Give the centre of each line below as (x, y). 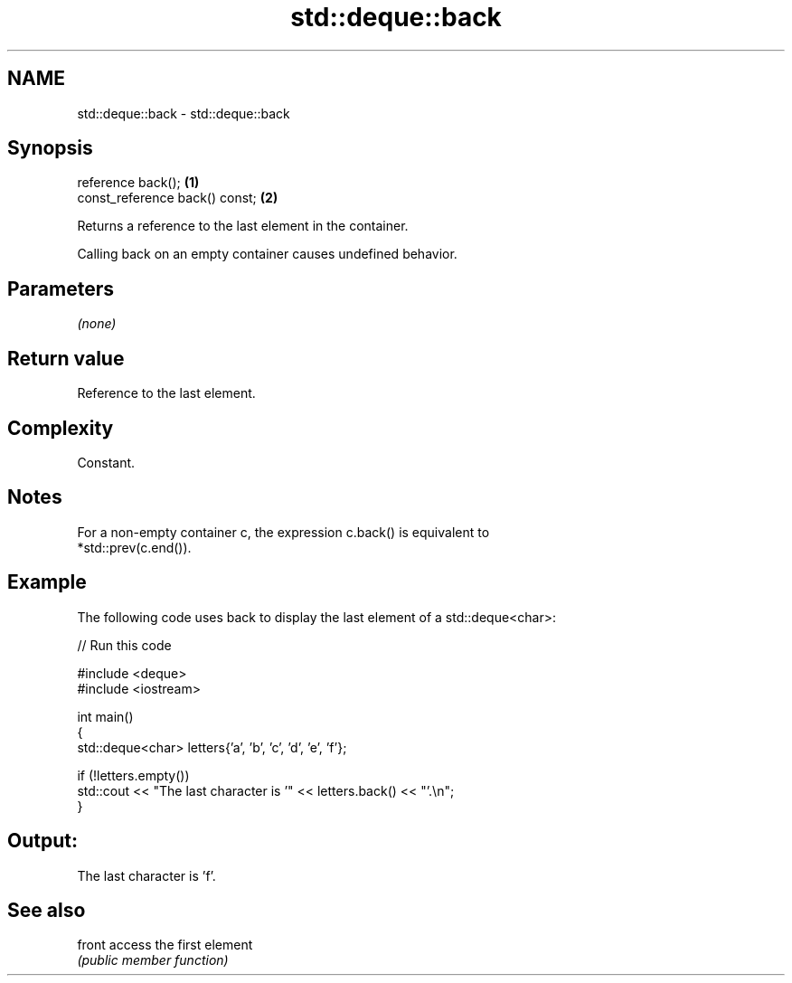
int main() (105, 716)
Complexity (61, 428)
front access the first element (165, 945)
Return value (66, 358)
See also (47, 910)
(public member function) (153, 960)
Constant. (106, 462)
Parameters (61, 288)
